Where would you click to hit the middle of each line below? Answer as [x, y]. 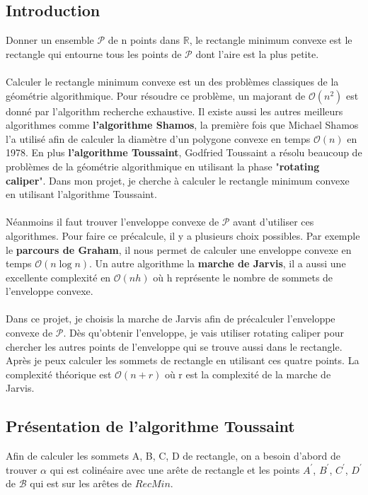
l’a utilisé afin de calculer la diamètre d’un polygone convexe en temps [158, 138]
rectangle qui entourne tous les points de [94, 53]
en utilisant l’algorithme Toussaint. [81, 194]
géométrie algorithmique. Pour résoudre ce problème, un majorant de [156, 95]
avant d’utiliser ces [274, 222]
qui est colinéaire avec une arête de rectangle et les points [175, 469]
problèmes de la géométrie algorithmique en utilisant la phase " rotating [163, 166]
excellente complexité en [58, 277]
